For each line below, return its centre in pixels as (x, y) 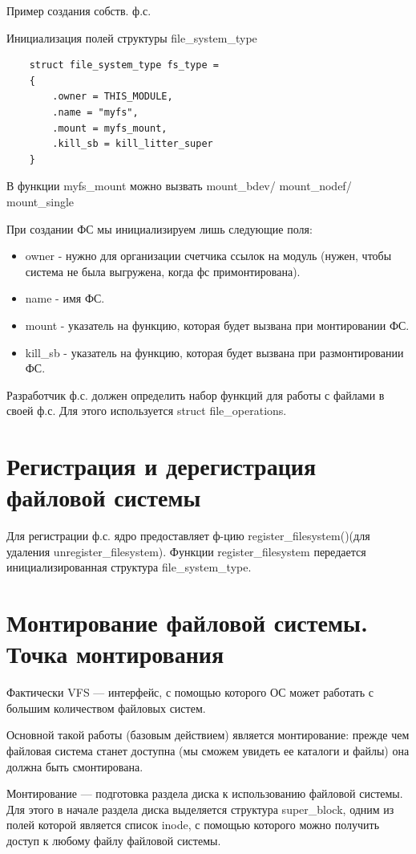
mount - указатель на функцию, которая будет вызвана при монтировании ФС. (217, 325)
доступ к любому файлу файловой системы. (114, 841)
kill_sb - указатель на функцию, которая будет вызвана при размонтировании (214, 352)
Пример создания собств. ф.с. (79, 10)
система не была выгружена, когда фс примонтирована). (163, 271)
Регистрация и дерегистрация (162, 466)
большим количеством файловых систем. (106, 708)
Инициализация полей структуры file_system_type (132, 37)
